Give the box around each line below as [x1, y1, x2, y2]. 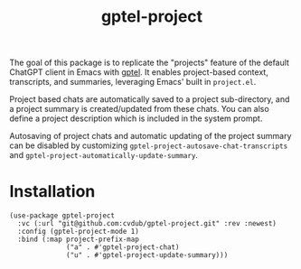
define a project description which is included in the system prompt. [9, 113, 263, 124]
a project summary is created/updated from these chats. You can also [9, 104, 269, 115]
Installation [9, 181, 96, 202]
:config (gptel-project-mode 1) [17, 227, 140, 237]
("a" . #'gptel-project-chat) [66, 243, 180, 252]
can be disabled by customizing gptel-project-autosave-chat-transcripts [9, 140, 288, 151]
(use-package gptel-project [9, 211, 116, 220]
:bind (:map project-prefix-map [17, 235, 140, 245]
